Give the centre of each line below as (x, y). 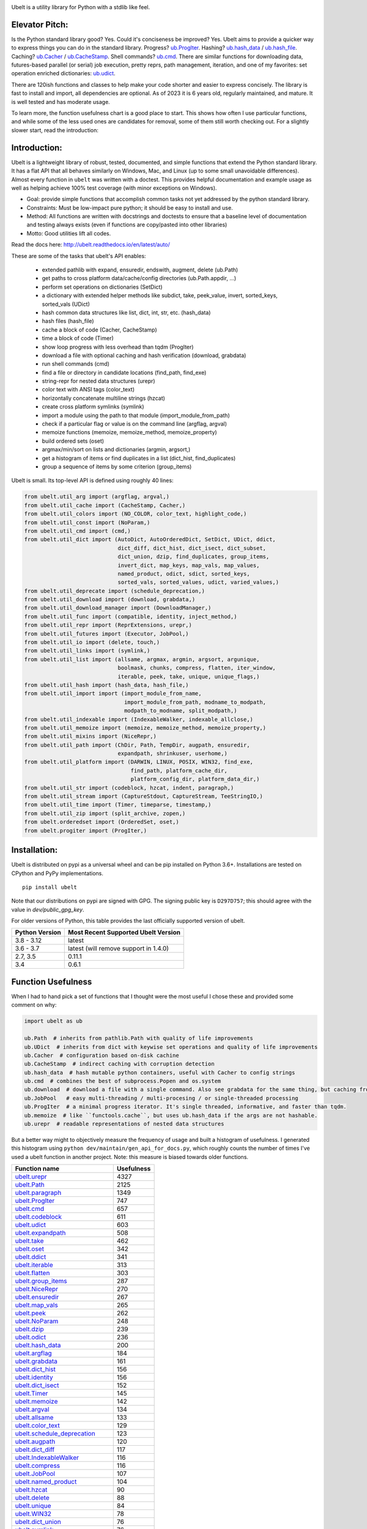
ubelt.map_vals (36, 1305)
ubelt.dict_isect (37, 1385)
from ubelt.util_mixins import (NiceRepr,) (91, 736)
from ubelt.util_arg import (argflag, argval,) (97, 497)
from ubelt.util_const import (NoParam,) (87, 522)
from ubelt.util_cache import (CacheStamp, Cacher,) (105, 505)
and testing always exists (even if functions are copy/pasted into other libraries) (127, 225)
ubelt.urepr (31, 1177)
